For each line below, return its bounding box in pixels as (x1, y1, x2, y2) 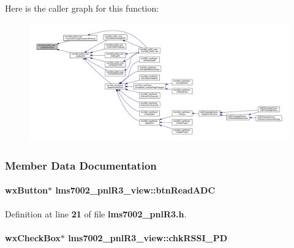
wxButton (5, 184, 48, 197)
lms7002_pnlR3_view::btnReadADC (55, 184, 216, 197)
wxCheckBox (5, 231, 61, 244)
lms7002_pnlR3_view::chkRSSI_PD (68, 231, 228, 244)
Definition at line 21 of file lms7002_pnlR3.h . (5, 207, 187, 220)
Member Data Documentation (5, 157, 157, 173)
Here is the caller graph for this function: (5, 2, 159, 14)
